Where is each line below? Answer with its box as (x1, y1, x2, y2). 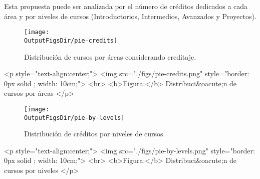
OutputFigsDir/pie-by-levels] (24, 114, 125, 121)
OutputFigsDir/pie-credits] (24, 37, 118, 44)
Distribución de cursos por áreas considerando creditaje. (24, 51, 196, 62)
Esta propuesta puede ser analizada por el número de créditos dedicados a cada (4, 1, 248, 11)
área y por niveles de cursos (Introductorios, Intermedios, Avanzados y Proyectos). (4, 11, 256, 21)
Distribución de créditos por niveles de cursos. (24, 128, 165, 139)
